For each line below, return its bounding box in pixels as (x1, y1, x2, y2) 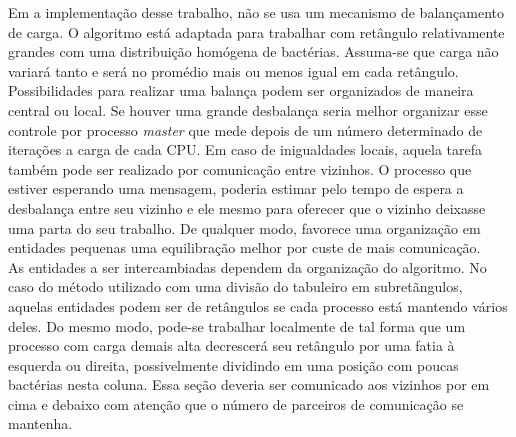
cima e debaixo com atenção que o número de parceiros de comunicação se (8, 393, 464, 414)
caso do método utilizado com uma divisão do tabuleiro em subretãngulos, (8, 276, 463, 297)
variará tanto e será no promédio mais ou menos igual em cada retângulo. (8, 60, 459, 81)
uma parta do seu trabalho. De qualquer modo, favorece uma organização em (8, 217, 481, 238)
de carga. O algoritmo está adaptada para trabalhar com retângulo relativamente (8, 21, 505, 42)
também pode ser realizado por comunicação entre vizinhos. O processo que (8, 158, 472, 179)
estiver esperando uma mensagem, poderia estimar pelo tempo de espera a (8, 178, 464, 199)
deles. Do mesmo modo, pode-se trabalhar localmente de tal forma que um (8, 315, 466, 336)
